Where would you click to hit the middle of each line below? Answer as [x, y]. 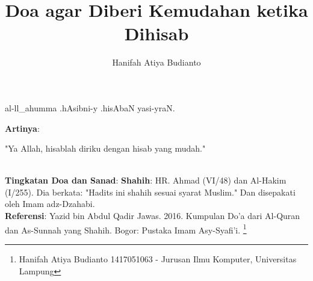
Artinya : [22, 128]
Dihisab [156, 33]
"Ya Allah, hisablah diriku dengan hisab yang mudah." [105, 148]
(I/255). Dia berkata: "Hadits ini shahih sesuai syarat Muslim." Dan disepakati [150, 192]
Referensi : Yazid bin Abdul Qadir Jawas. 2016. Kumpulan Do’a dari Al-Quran [153, 216]
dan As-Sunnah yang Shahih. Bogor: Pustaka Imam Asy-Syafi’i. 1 [126, 229]
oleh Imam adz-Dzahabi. [50, 204]
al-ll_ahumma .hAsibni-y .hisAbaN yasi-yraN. [90, 107]
